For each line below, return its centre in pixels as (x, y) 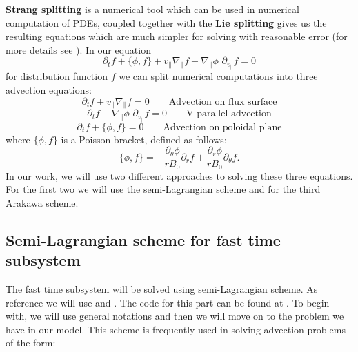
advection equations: (49, 90)
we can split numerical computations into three (218, 76)
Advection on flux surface (223, 102)
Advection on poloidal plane (222, 127)
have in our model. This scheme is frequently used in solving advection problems (176, 329)
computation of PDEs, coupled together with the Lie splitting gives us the (166, 22)
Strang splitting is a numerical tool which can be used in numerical (152, 9)
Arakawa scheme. (42, 202)
